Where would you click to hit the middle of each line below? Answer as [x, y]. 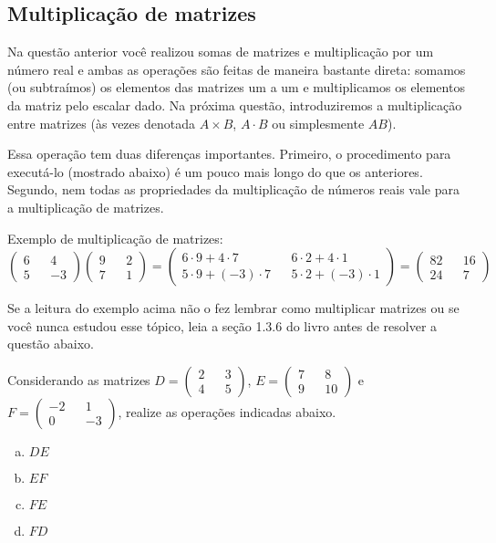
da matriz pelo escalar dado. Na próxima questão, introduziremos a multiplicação [235, 104]
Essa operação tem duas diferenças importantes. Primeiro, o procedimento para [229, 154]
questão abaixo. [51, 344]
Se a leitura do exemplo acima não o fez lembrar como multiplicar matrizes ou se [233, 308]
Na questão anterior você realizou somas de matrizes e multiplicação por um [221, 52]
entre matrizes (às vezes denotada [101, 123]
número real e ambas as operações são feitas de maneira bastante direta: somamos [237, 69]
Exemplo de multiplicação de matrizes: [115, 238]
